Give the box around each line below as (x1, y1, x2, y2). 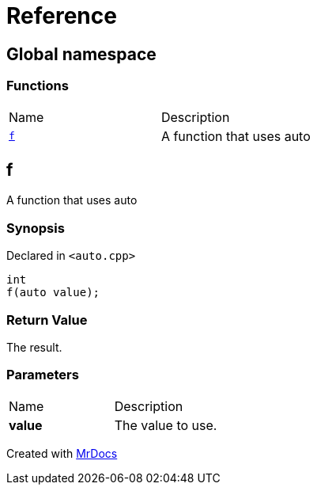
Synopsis (6, 219, 65, 236)
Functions (6, 78, 69, 94)
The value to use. (114, 417, 217, 433)
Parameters (6, 367, 79, 383)
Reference (6, 2, 117, 29)
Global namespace (6, 44, 157, 64)
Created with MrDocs (6, 446, 118, 460)
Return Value (6, 311, 88, 328)
